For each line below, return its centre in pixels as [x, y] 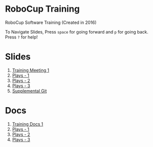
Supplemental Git [29, 91]
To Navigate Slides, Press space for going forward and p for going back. [77, 32]
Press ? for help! [21, 37]
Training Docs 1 [28, 124]
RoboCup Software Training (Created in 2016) [51, 22]
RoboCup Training [42, 9]
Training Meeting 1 [31, 70]
